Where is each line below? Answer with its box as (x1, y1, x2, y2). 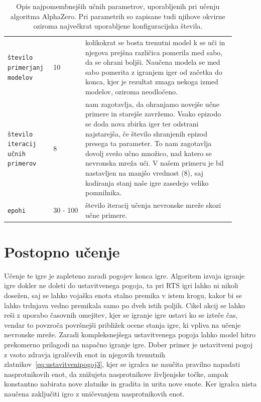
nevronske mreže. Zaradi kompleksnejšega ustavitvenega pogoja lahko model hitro (4, 329, 255, 340)
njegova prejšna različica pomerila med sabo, (85, 47, 223, 57)
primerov (8, 160, 37, 168)
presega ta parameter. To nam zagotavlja (85, 138, 212, 149)
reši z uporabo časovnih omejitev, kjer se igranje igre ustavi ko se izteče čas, (4, 310, 238, 320)
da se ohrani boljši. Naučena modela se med (85, 57, 220, 67)
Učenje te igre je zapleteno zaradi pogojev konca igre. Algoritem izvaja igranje (4, 270, 245, 281)
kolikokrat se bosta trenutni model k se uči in (85, 37, 225, 48)
